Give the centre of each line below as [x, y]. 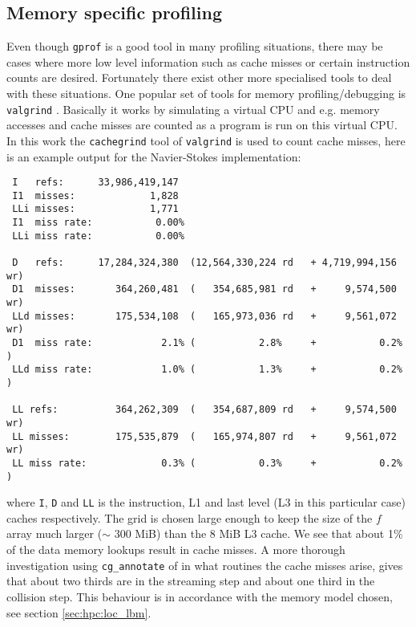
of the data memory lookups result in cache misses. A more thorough [176, 550]
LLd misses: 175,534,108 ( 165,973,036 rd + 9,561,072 [204, 316]
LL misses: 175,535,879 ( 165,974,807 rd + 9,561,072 [204, 436]
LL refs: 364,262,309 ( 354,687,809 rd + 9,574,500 [204, 410]
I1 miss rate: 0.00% [98, 223]
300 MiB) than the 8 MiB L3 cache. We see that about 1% [258, 533]
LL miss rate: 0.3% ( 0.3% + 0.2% [207, 463]
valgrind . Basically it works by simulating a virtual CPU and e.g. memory [193, 109]
